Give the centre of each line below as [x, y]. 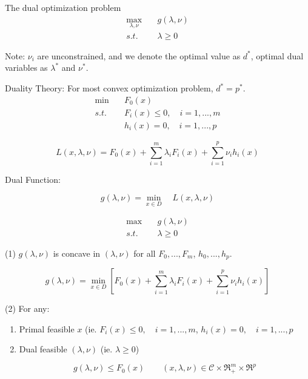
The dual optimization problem [63, 7]
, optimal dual [277, 55]
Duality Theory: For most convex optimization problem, [109, 88]
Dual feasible [43, 349]
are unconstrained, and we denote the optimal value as [139, 55]
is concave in [77, 253]
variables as [26, 68]
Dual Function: [33, 179]
